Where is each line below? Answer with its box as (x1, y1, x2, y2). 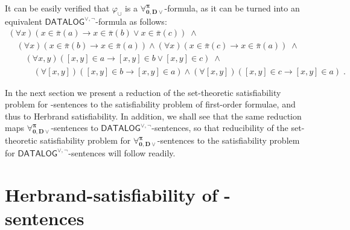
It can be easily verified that (5, 2, 110, 14)
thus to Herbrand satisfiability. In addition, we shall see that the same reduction (5, 109, 302, 122)
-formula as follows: (95, 14, 167, 27)
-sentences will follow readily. (68, 146, 176, 159)
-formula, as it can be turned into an (164, 2, 300, 14)
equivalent (5, 14, 42, 27)
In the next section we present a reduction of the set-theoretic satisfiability (5, 86, 281, 98)
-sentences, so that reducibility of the (151, 121, 288, 134)
